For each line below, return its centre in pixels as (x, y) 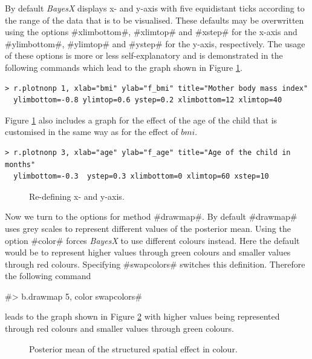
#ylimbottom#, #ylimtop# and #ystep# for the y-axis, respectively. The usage (155, 43)
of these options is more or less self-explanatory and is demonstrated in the (144, 55)
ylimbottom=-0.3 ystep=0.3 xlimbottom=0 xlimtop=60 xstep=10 (141, 176)
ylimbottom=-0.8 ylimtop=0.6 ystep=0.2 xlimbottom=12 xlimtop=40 (148, 100)
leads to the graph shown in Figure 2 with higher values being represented (142, 316)
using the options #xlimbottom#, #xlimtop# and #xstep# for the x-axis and (151, 32)
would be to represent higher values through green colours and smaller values (148, 252)
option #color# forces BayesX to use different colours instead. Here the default (152, 240)
